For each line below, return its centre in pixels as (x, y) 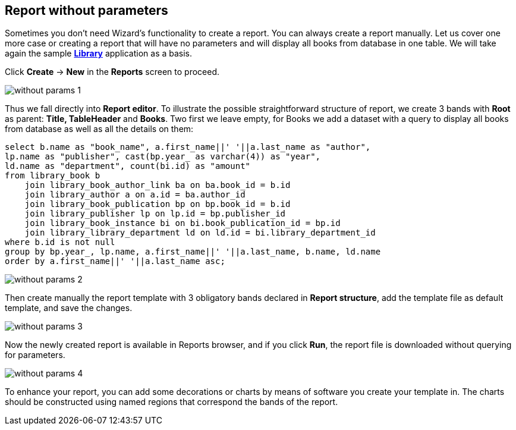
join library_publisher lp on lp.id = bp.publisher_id (155, 214)
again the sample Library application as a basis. (99, 54)
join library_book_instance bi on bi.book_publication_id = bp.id (183, 223)
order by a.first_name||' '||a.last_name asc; (115, 261)
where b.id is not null (60, 242)
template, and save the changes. (69, 308)
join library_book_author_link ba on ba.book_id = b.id (158, 185)
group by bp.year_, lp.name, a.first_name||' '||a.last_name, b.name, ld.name (193, 252)
